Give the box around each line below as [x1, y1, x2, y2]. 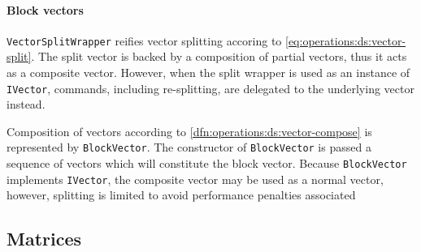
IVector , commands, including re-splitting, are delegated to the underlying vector [7, 79, 414, 96]
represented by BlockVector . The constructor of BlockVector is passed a [7, 139, 371, 156]
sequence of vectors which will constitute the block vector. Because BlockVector [7, 155, 407, 172]
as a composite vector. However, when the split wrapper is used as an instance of [7, 64, 410, 81]
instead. [7, 96, 46, 113]
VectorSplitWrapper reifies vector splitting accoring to [7, 32, 282, 49]
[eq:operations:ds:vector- [285, 32, 406, 49]
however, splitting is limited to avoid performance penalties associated [7, 186, 356, 203]
